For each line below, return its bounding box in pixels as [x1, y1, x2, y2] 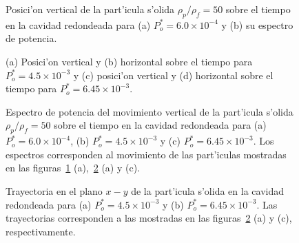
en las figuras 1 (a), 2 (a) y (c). [6, 160, 141, 175]
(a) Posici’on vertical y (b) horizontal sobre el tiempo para [6, 54, 253, 68]
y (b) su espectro [221, 17, 293, 32]
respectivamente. [6, 224, 76, 238]
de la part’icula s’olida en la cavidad [131, 183, 284, 198]
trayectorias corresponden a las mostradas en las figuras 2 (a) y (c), [6, 211, 292, 225]
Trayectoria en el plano [6, 183, 103, 198]
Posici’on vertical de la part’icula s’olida [6, 2, 175, 16]
